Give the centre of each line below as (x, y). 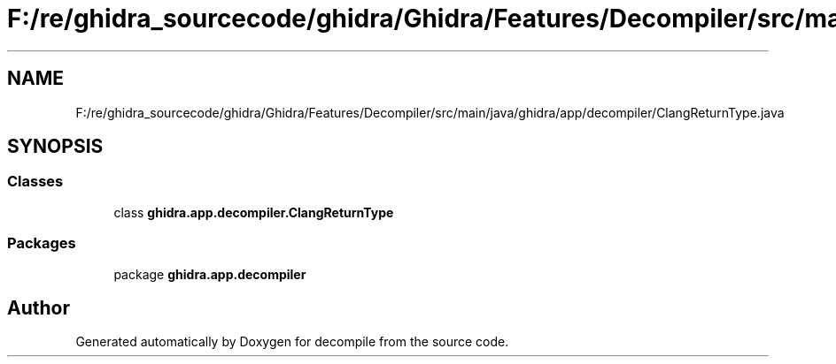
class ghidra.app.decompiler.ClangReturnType (254, 212)
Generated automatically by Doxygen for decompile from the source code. (292, 342)
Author (39, 307)
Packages (42, 243)
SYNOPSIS (55, 147)
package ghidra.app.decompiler (210, 274)
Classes (35, 182)
